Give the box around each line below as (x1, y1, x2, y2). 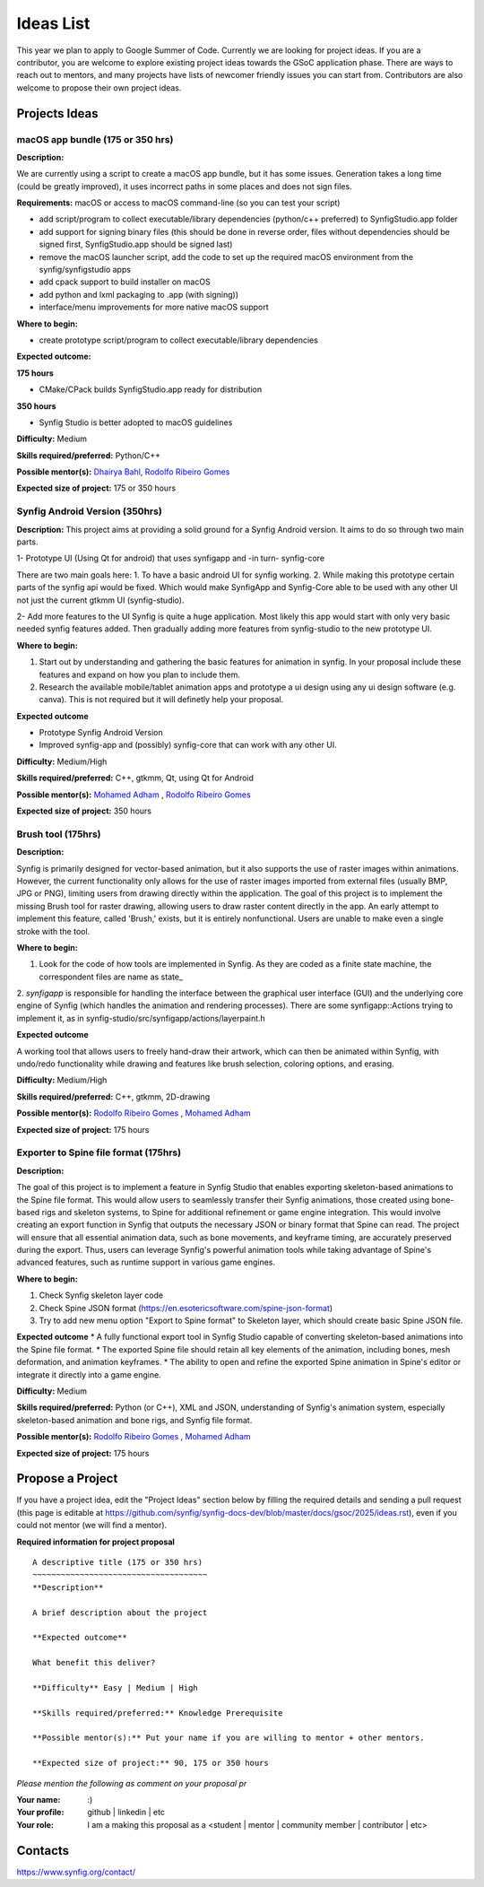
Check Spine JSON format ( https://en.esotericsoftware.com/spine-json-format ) (39, 1302, 333, 1313)
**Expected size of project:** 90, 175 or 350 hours (32, 1758, 269, 1769)
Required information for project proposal (16, 1536, 175, 1547)
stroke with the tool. (16, 926, 91, 936)
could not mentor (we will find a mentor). (16, 1520, 168, 1531)
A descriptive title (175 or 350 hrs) (32, 1557, 203, 1568)
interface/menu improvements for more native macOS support (39, 301, 269, 313)
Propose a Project (16, 1471, 118, 1486)
